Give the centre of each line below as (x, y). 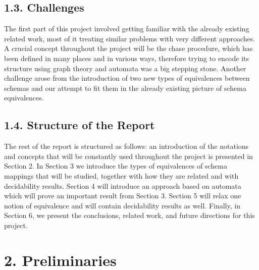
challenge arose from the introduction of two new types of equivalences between (127, 78)
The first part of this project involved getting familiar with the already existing (127, 29)
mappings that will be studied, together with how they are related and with (121, 175)
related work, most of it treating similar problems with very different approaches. (130, 38)
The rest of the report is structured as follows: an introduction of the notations (126, 146)
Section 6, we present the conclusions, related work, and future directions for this (129, 215)
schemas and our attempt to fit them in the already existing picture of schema (125, 88)
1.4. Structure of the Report (80, 125)
